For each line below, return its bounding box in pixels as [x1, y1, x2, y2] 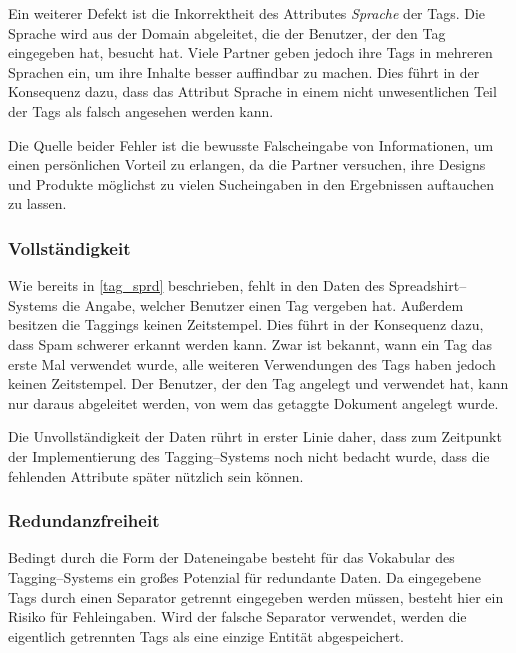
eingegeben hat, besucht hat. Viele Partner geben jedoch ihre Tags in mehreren [8, 42, 493, 63]
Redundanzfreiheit [8, 508, 160, 533]
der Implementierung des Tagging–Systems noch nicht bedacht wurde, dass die [8, 445, 490, 466]
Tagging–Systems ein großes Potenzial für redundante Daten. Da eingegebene [8, 566, 482, 587]
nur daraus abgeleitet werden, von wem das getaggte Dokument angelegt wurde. [8, 392, 499, 413]
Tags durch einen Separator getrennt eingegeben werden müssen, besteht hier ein [8, 586, 504, 607]
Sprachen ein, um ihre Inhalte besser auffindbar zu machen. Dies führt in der [8, 61, 480, 82]
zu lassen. [8, 193, 67, 214]
